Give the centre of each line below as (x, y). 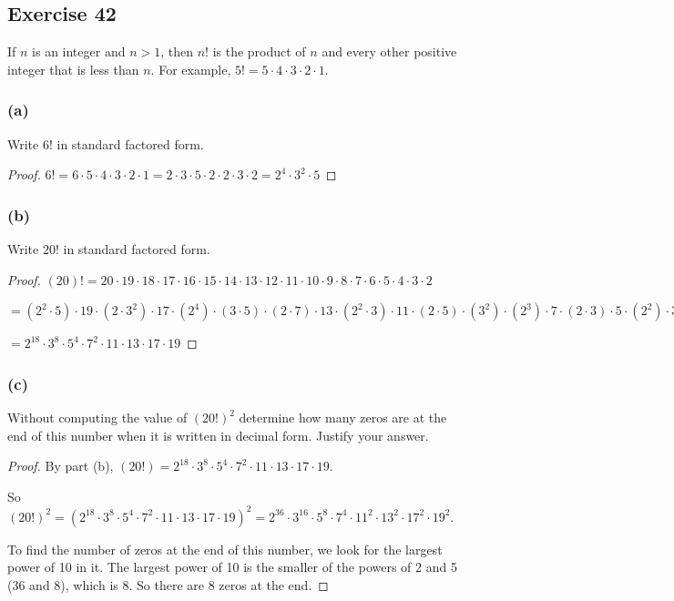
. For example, (191, 69)
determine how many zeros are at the (343, 418)
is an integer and (79, 51)
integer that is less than (73, 69)
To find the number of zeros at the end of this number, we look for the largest (225, 549)
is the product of (259, 51)
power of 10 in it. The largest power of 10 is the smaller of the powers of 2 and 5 (232, 567)
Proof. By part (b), (61, 466)
